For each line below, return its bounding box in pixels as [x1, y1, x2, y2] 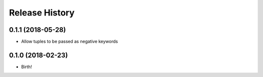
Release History [9, 7, 75, 18]
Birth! [21, 63, 32, 70]
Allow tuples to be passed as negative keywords [21, 39, 118, 45]
